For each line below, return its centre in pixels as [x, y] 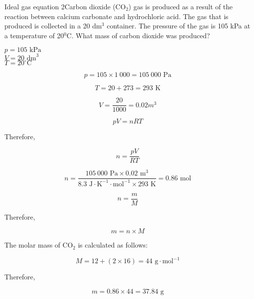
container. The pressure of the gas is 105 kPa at [179, 26]
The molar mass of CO [39, 245]
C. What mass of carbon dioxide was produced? [138, 35]
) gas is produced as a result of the [181, 6]
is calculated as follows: [113, 245]
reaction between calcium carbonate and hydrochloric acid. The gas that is [116, 16]
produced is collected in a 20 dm [53, 26]
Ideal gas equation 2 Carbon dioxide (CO [65, 6]
